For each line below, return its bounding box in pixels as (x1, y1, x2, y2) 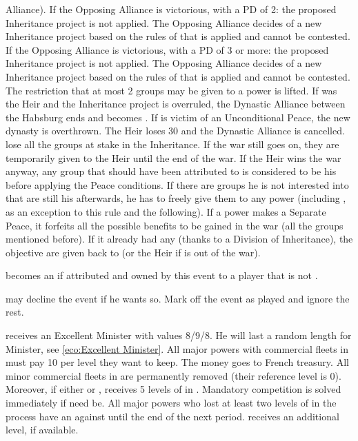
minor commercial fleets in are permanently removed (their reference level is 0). (6, 368, 341, 382)
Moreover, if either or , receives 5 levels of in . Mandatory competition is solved (6, 382, 341, 396)
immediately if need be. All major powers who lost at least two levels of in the (6, 396, 337, 410)
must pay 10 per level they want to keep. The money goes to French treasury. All (6, 355, 349, 369)
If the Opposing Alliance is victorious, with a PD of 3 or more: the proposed (6, 42, 329, 57)
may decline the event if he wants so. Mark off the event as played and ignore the (6, 291, 350, 305)
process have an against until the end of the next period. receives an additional (6, 409, 339, 423)
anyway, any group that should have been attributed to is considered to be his (6, 164, 337, 178)
